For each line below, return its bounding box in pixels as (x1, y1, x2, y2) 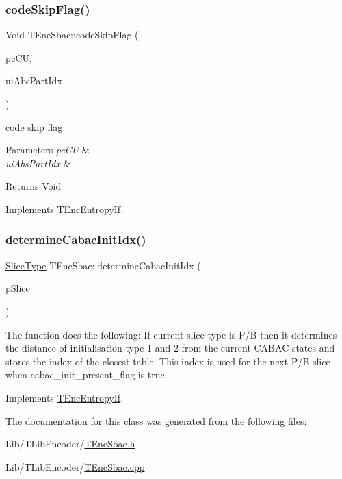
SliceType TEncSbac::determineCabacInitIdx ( (5, 258, 201, 272)
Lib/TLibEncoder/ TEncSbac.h (5, 437, 135, 451)
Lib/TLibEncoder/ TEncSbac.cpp (5, 459, 145, 474)
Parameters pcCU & (5, 143, 90, 157)
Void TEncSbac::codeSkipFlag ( (5, 27, 139, 42)
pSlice (5, 281, 30, 295)
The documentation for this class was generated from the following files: (5, 413, 307, 428)
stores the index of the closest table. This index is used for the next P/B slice (5, 354, 330, 368)
